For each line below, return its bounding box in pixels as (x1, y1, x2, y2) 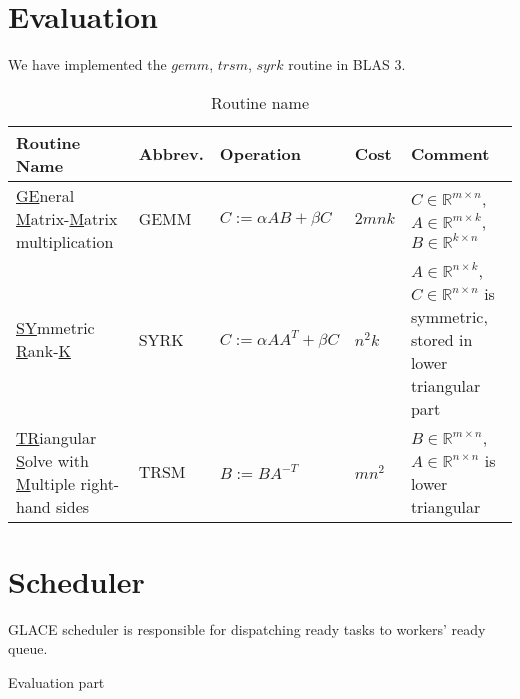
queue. (8, 638, 48, 659)
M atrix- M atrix (16, 206, 118, 230)
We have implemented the (8, 54, 167, 75)
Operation (219, 142, 302, 166)
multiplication (16, 229, 114, 253)
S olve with (16, 448, 89, 472)
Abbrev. (138, 142, 204, 166)
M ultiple (16, 471, 76, 495)
